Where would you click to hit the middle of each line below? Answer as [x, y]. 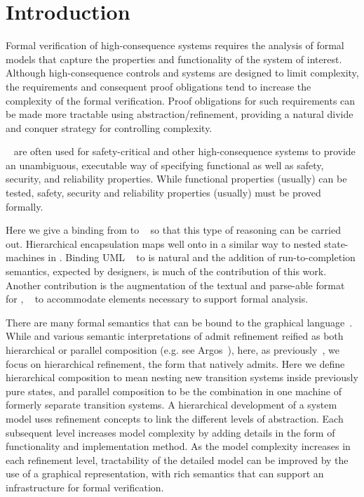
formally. [25, 206]
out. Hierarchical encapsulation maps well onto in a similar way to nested [163, 243]
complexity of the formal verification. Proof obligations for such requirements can [181, 100]
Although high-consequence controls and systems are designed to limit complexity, [182, 73]
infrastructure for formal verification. [85, 487]
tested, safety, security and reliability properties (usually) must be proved [163, 193]
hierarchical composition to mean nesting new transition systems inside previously [182, 377]
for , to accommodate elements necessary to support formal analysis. [157, 299]
